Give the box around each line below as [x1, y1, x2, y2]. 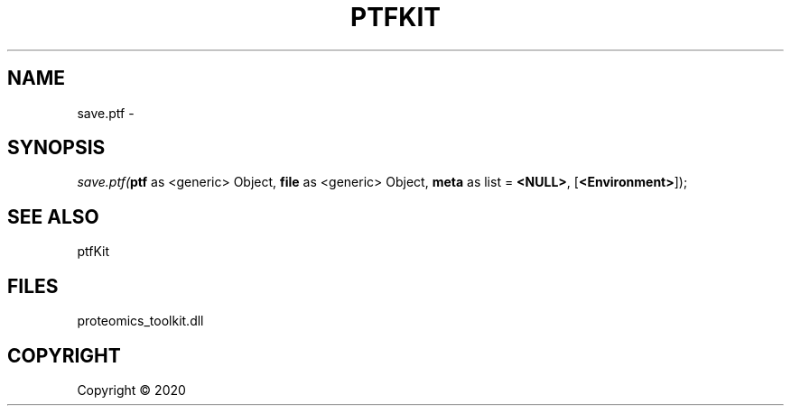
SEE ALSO [7, 205, 99, 228]
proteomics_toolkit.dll [77, 313, 204, 329]
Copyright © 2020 [77, 381, 186, 398]
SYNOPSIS [7, 136, 106, 160]
